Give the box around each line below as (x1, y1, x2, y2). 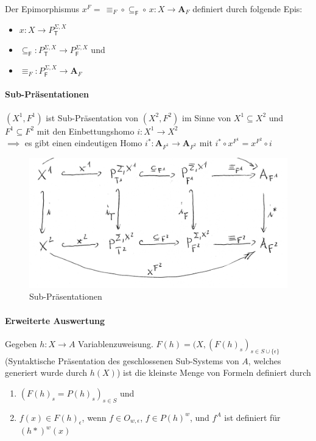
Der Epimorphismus (5, 2, 79, 15)
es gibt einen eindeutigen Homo (24, 136, 142, 149)
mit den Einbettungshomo (37, 124, 135, 137)
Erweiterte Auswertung (5, 314, 105, 326)
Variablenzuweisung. (78, 337, 153, 350)
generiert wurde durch (5, 366, 88, 379)
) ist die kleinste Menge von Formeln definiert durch (116, 366, 311, 379)
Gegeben (5, 337, 37, 350)
